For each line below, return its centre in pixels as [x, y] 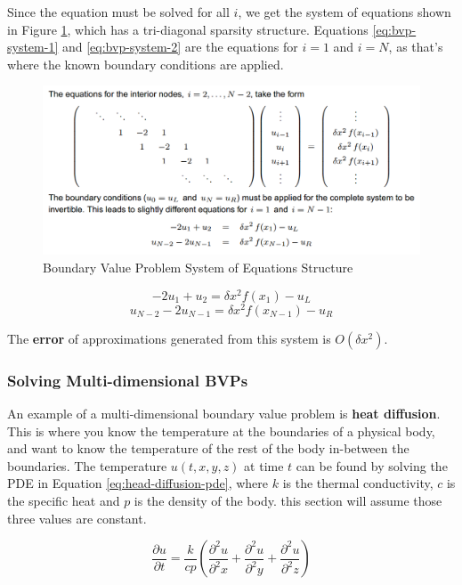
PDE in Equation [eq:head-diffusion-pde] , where [138, 483]
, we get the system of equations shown [344, 12]
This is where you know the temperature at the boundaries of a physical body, [221, 431]
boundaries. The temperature [87, 465]
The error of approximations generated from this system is [169, 338]
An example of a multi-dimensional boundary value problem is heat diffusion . [224, 413]
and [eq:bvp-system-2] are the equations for [180, 47]
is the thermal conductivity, [358, 483]
